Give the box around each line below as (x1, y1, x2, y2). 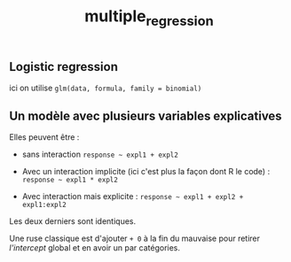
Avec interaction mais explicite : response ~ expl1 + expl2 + (21, 191, 244, 202)
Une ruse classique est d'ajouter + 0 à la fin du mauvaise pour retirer (9, 233, 260, 244)
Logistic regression (9, 59, 118, 74)
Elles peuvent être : (9, 132, 80, 143)
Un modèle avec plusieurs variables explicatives (9, 108, 282, 123)
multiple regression (83, 6, 215, 29)
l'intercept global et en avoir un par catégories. (9, 243, 180, 253)
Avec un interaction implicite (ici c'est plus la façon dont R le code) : (21, 166, 271, 177)
